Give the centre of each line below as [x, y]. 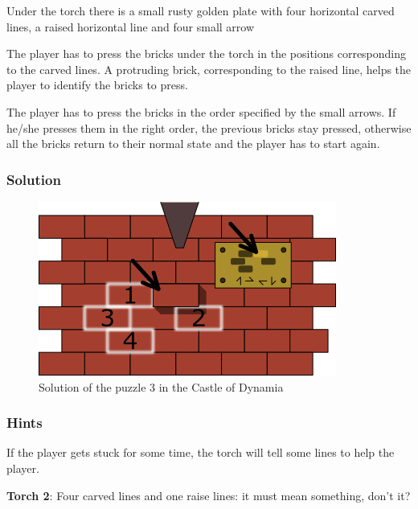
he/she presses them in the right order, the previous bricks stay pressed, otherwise [209, 127]
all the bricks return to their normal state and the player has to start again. [193, 144]
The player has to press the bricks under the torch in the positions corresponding [207, 53]
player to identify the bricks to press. [97, 85]
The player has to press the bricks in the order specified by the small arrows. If [201, 111]
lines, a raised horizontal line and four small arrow [131, 26]
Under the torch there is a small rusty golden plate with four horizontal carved [201, 10]
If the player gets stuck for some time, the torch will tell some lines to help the [201, 452]
